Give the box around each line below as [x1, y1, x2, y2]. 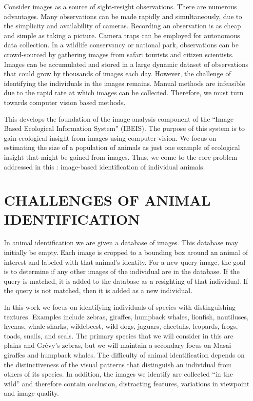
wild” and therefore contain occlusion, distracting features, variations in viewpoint [4, 378, 250, 388]
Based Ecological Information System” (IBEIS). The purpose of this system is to [4, 123, 245, 133]
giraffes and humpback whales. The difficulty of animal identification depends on [4, 349, 245, 359]
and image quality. [4, 388, 59, 398]
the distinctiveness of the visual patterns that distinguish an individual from [4, 359, 232, 369]
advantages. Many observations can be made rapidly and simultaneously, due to [4, 11, 242, 21]
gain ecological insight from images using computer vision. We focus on [4, 132, 216, 143]
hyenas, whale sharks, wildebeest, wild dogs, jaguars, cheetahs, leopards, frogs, [4, 321, 238, 331]
